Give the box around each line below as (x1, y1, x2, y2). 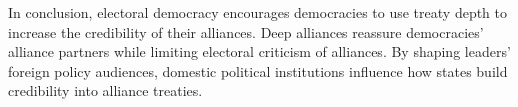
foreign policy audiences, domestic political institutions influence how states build (8, 60, 508, 81)
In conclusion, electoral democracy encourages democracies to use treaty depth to (8, 2, 507, 22)
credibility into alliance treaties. (8, 80, 203, 101)
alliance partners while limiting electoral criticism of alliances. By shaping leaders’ (8, 41, 511, 62)
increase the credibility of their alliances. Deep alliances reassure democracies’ (8, 21, 484, 42)
